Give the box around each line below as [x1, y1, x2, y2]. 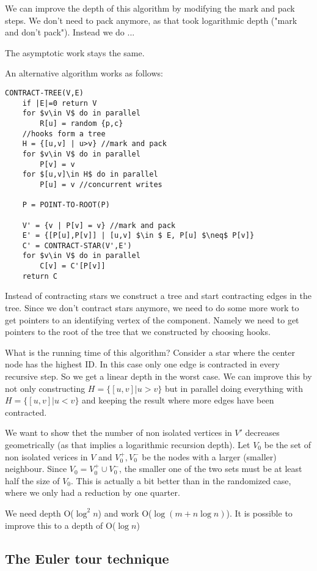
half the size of [5, 474, 60, 487]
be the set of [264, 438, 311, 451]
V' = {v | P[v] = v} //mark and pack [22, 221, 176, 230]
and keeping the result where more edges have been [82, 394, 274, 407]
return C [22, 271, 57, 281]
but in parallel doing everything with [164, 381, 303, 394]
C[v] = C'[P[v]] [40, 262, 106, 271]
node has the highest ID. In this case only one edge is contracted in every [5, 358, 280, 370]
